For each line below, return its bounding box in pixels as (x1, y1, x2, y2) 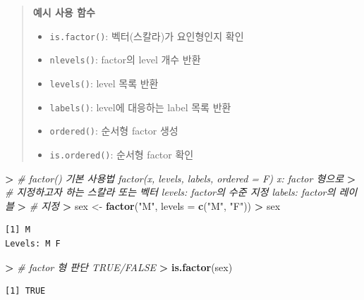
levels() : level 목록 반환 (49, 75, 159, 90)
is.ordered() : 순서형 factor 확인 (49, 146, 194, 161)
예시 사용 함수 (32, 5, 95, 19)
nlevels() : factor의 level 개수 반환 (49, 52, 201, 67)
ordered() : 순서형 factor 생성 (49, 123, 178, 138)
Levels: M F (5, 238, 61, 249)
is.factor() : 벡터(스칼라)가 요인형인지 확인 (49, 28, 244, 43)
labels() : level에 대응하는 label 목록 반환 (49, 99, 231, 114)
